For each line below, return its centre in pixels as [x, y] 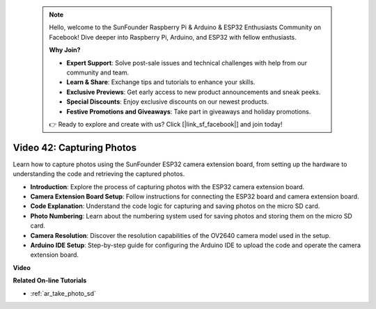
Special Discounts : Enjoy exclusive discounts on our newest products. [168, 102]
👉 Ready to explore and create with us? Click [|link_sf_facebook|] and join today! [166, 124]
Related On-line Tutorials [50, 280]
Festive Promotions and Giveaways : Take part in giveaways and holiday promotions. [189, 111]
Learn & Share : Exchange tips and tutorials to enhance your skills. [161, 82]
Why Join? [65, 50]
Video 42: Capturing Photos [75, 147]
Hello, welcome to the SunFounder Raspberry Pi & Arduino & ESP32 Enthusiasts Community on [185, 27]
